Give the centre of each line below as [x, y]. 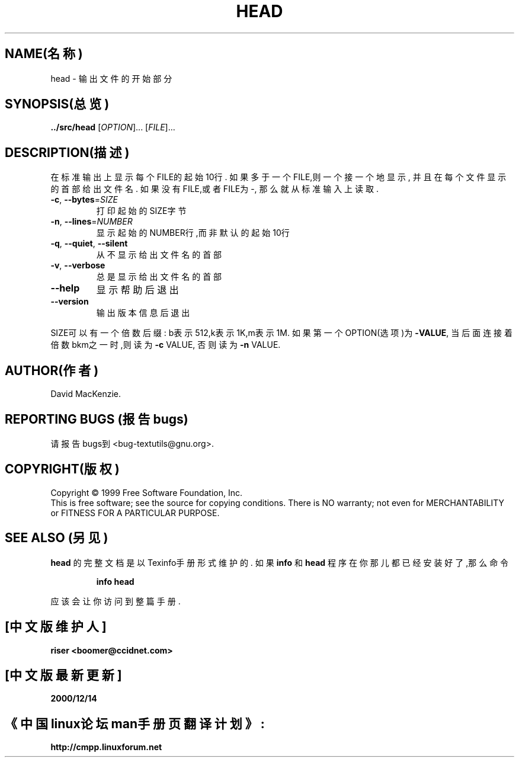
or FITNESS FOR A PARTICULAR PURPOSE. [135, 513]
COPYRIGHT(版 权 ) [62, 469]
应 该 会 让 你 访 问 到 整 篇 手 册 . [116, 601]
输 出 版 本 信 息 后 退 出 [143, 313]
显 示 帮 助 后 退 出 [137, 290]
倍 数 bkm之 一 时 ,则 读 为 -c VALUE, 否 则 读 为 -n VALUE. [166, 345]
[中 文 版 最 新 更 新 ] [63, 675]
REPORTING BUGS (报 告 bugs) [97, 419]
